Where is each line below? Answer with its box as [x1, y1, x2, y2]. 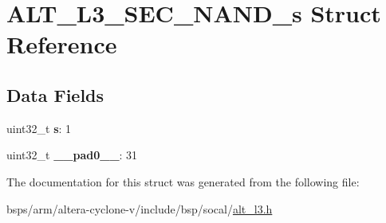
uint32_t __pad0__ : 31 [6, 147, 138, 163]
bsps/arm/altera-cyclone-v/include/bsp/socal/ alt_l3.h [6, 200, 273, 217]
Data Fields [6, 82, 104, 107]
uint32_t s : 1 [6, 119, 72, 136]
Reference [6, 28, 117, 61]
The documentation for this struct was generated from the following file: [6, 173, 360, 190]
